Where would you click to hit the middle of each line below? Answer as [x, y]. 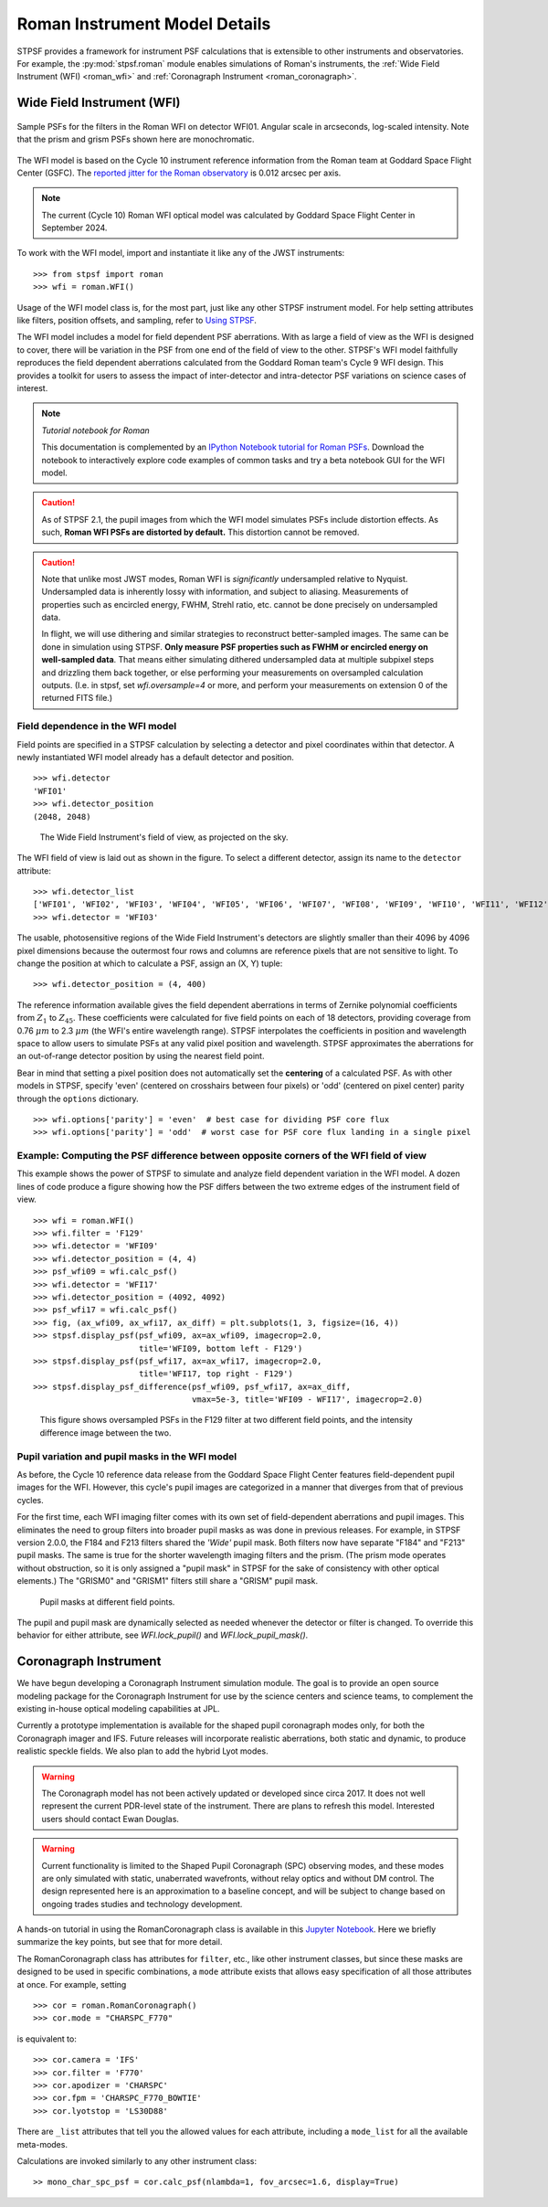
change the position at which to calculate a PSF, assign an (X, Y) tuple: [150, 963]
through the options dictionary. [78, 1098]
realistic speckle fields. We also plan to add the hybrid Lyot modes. [142, 1751]
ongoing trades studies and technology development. [142, 1904]
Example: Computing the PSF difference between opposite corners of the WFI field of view [221, 1156]
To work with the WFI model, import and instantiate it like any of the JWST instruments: [181, 253]
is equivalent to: [47, 2039]
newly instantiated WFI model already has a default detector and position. [155, 757]
